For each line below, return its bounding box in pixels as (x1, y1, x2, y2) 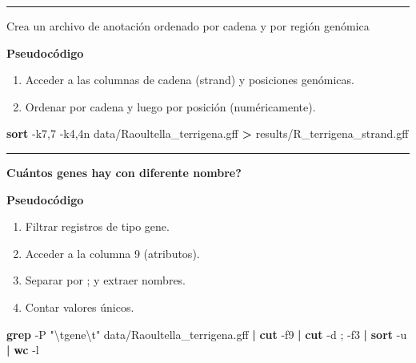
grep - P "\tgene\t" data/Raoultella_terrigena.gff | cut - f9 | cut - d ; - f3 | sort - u (6, 325, 407, 342)
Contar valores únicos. (25, 298, 134, 315)
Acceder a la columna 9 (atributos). (25, 244, 200, 261)
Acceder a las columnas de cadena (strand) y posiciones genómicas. (25, 71, 354, 88)
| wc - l (6, 341, 39, 358)
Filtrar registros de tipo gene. (25, 218, 170, 235)
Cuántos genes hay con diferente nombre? (6, 163, 242, 180)
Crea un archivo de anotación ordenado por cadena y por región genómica (6, 18, 370, 34)
